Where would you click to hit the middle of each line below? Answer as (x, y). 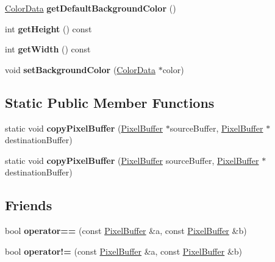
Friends (29, 205)
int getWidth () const (48, 49)
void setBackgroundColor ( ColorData (80, 69)
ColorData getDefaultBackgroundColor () (91, 8)
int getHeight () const (48, 28)
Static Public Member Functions (110, 102)
